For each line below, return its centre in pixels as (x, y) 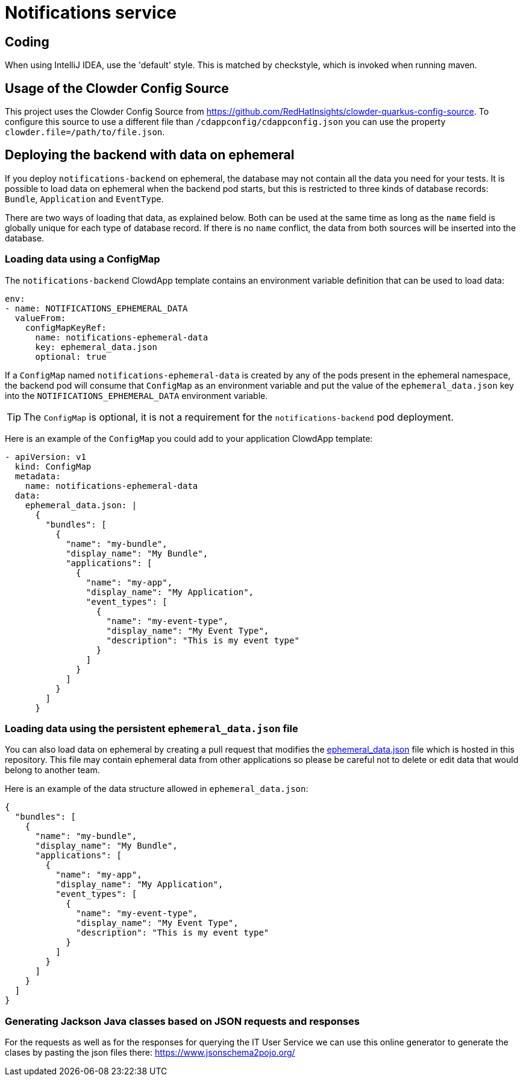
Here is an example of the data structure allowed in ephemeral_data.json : (157, 789)
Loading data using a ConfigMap (83, 259)
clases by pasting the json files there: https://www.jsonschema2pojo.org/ (150, 1053)
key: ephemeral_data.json (96, 347)
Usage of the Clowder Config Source (117, 88)
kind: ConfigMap (53, 466)
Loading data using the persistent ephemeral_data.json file (152, 728)
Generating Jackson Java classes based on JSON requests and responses (182, 1021)
